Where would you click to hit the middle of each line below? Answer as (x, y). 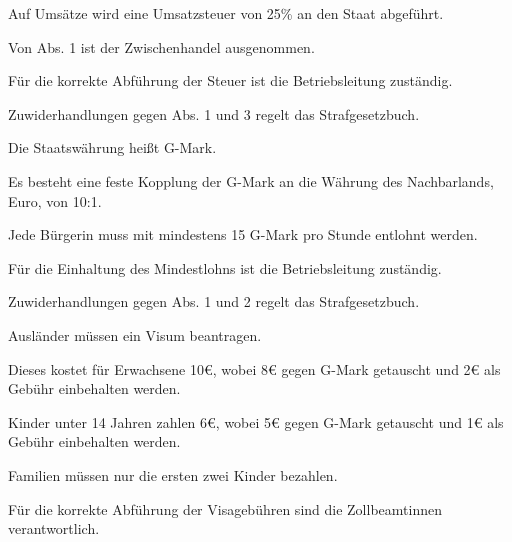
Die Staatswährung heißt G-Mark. (112, 147)
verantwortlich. (54, 528)
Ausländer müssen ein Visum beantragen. (135, 334)
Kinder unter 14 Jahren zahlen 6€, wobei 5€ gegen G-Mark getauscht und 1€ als (256, 421)
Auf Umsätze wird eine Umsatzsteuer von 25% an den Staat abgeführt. (226, 13)
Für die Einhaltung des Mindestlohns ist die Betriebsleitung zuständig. (225, 267)
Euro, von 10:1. (55, 200)
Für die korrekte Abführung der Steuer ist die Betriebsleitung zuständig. (230, 80)
